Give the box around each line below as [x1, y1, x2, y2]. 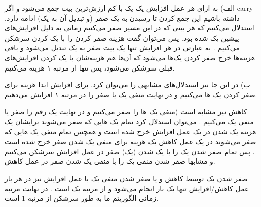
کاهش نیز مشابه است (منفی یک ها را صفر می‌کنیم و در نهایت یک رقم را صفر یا [5, 106, 247, 117]
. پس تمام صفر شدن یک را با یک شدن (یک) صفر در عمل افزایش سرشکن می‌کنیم [5, 146, 255, 156]
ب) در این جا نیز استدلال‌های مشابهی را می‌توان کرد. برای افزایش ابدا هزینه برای [5, 79, 250, 90]
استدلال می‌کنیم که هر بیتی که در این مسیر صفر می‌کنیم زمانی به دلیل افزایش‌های [5, 22, 254, 33]
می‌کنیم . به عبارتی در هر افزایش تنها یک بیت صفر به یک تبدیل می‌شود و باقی [5, 42, 240, 53]
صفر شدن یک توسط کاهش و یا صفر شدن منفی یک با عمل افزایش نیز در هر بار [5, 172, 248, 183]
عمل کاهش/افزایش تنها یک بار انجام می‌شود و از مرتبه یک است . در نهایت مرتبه [5, 183, 249, 193]
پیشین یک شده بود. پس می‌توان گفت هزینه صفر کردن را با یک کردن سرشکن [5, 32, 239, 43]
